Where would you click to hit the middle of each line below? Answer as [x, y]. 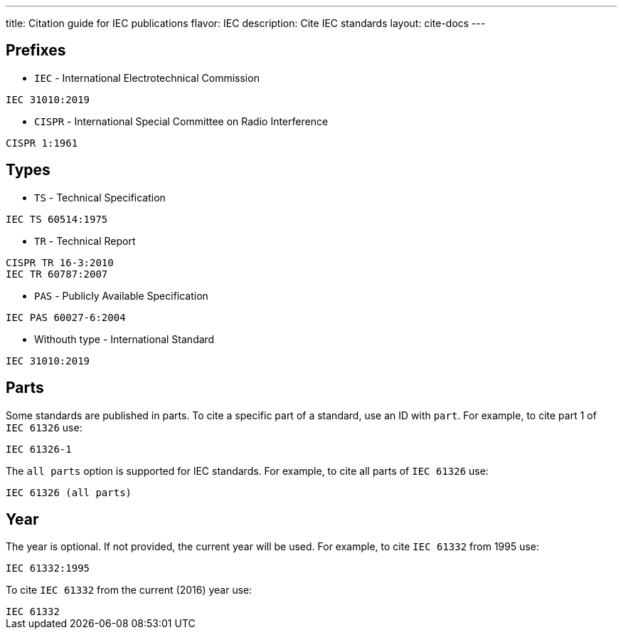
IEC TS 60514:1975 [57, 219]
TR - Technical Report [85, 241]
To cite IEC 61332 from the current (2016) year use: [129, 590]
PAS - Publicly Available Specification [121, 295]
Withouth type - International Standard [124, 339]
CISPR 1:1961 [42, 143]
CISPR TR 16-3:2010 [60, 262]
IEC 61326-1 [39, 449]
